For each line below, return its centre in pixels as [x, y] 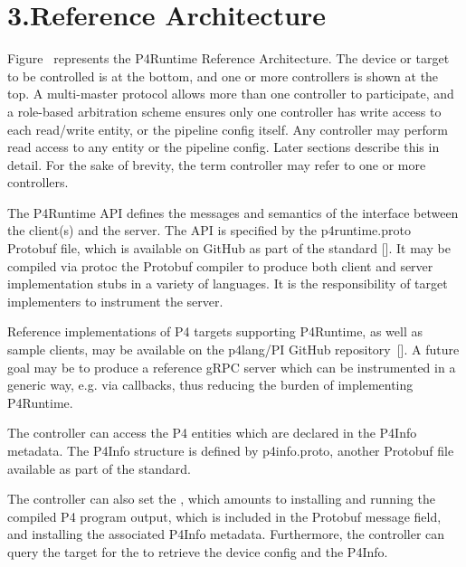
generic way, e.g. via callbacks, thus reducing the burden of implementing [210, 385]
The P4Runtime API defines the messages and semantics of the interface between [233, 212]
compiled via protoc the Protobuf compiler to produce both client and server [220, 265]
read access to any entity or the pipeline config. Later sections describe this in [223, 147]
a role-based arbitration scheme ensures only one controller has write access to [224, 111]
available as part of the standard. [99, 468]
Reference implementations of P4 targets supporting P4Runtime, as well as [215, 331]
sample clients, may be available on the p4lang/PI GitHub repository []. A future [233, 350]
